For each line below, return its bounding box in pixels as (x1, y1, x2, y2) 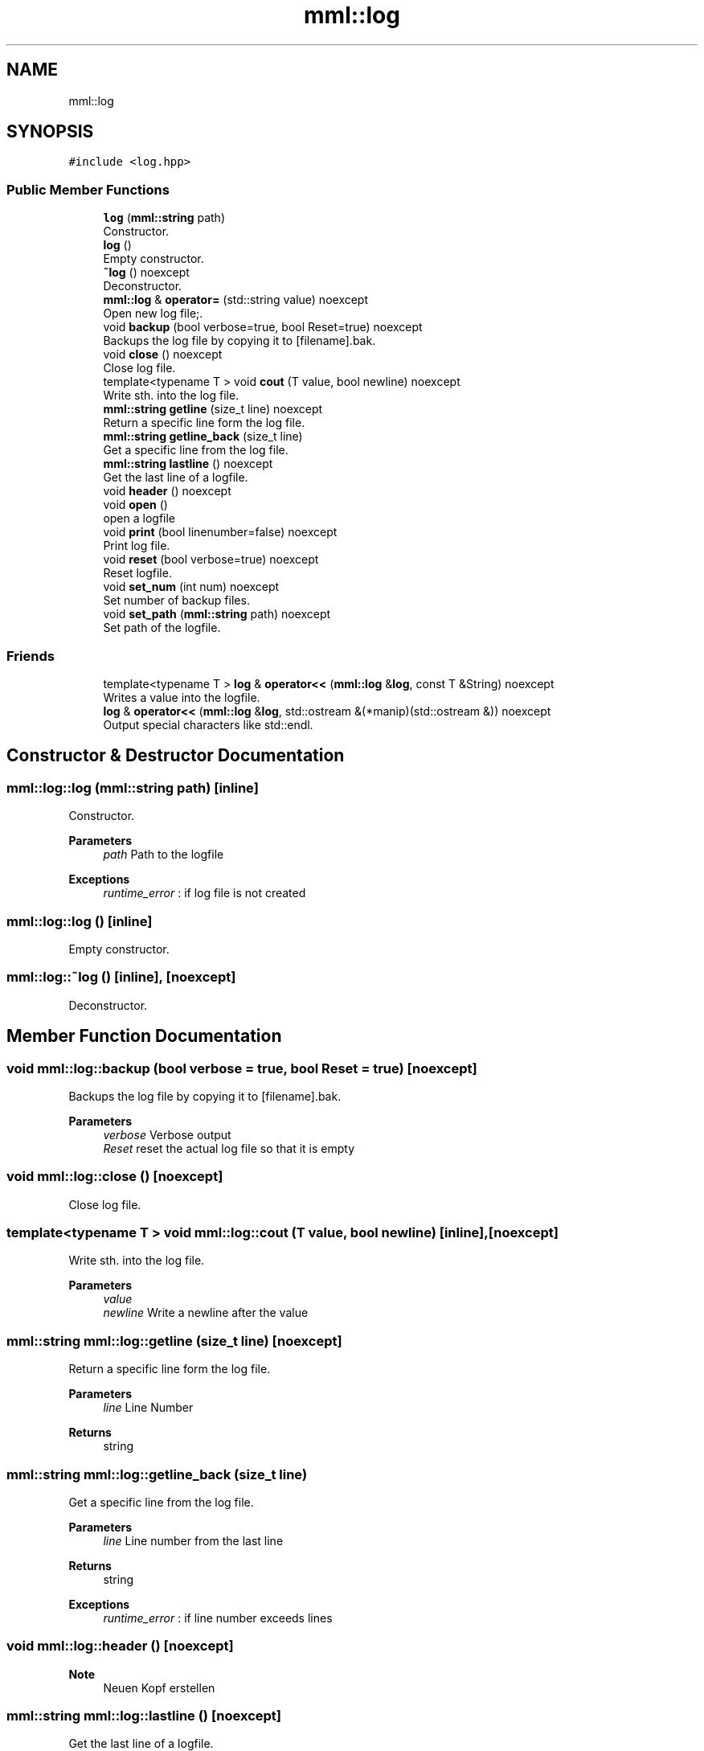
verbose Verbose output (103, 1127, 231, 1142)
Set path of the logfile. (103, 621, 221, 635)
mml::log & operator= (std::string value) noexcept (103, 293, 369, 307)
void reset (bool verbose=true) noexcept (103, 552, 319, 567)
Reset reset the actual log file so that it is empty (103, 1141, 355, 1155)
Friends (6, 647, 55, 664)
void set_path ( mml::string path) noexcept (103, 607, 331, 621)
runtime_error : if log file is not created (103, 886, 306, 900)
